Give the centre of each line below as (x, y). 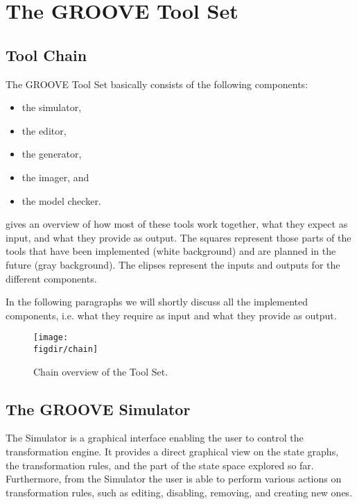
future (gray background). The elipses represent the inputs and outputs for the (173, 264)
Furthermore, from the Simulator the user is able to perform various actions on (174, 479)
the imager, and (55, 177)
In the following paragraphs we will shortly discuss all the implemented (157, 302)
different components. (51, 278)
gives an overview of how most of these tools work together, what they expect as (177, 224)
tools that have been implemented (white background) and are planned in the (171, 251)
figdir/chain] (66, 349)
